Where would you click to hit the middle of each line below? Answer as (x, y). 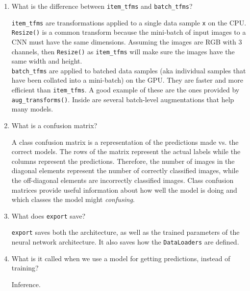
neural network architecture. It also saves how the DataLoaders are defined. (125, 242)
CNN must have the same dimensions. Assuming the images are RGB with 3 (127, 41)
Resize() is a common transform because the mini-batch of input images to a (129, 32)
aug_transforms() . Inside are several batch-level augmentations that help (123, 99)
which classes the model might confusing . (73, 199)
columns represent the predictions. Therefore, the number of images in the (123, 161)
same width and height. (47, 61)
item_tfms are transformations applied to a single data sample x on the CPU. (129, 22)
